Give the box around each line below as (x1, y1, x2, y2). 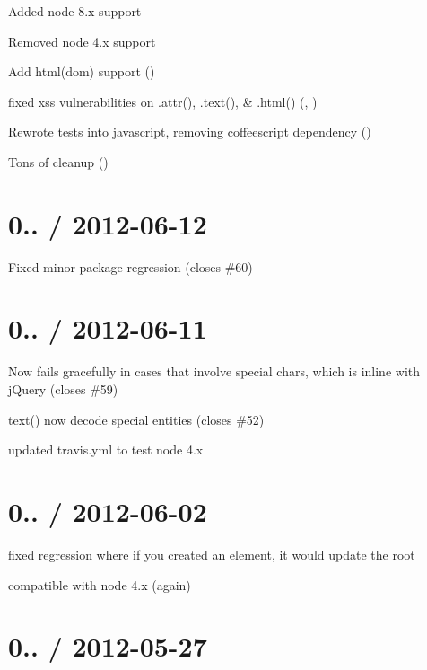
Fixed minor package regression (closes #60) (8, 257, 253, 276)
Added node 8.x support (8, 2, 142, 20)
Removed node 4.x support (8, 31, 156, 50)
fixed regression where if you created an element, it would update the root (8, 544, 415, 563)
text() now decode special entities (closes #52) (8, 410, 265, 428)
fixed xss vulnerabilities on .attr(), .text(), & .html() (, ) (8, 92, 318, 110)
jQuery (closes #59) (8, 380, 118, 398)
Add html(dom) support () (8, 62, 155, 81)
